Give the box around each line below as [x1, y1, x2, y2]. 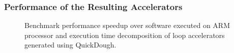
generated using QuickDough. [24, 39, 116, 50]
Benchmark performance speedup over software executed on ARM [24, 20, 230, 30]
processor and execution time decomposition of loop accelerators [24, 29, 225, 40]
